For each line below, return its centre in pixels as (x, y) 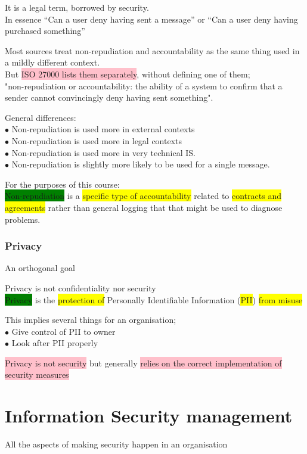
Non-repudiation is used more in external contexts (103, 129)
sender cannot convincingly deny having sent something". (109, 97)
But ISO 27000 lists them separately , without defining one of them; (128, 74)
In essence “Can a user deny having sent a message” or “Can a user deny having (151, 19)
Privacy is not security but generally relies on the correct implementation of (143, 363)
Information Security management (149, 416)
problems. (23, 219)
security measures (37, 374)
